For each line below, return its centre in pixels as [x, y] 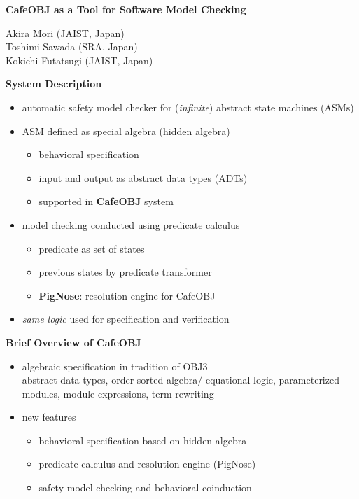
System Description [54, 84]
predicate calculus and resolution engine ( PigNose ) [147, 464]
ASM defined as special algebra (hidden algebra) [126, 131]
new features [49, 417]
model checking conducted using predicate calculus [131, 224]
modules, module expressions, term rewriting [118, 393]
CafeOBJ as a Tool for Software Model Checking [126, 9]
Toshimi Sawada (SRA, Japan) [72, 47]
